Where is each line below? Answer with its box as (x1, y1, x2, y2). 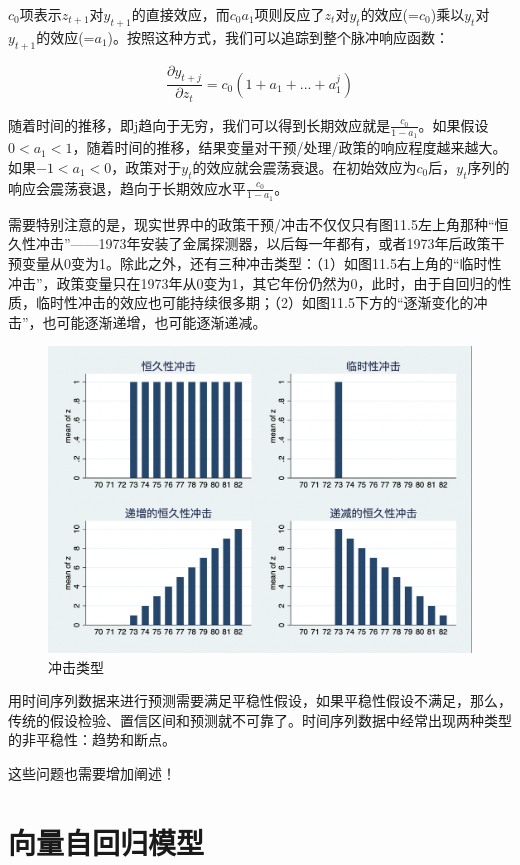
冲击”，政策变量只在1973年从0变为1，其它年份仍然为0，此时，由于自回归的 (8, 272, 498, 293)
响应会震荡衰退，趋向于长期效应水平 (8, 177, 246, 198)
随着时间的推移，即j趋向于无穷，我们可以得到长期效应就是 (8, 114, 391, 135)
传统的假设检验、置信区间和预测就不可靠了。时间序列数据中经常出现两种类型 (8, 709, 512, 730)
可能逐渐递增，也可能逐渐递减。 (56, 311, 267, 332)
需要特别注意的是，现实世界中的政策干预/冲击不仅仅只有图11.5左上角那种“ (8, 213, 495, 234)
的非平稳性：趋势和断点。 (8, 729, 176, 750)
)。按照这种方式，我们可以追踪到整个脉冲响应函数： (107, 26, 450, 47)
